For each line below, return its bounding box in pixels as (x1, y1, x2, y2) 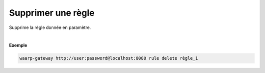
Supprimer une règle (9, 7, 95, 18)
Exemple (9, 42, 27, 49)
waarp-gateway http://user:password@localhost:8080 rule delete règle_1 (19, 55, 198, 61)
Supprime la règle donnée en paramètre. (9, 24, 91, 30)
